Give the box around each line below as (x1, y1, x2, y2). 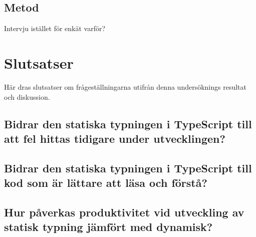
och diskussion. (4, 91, 50, 102)
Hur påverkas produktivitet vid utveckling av (4, 204, 244, 219)
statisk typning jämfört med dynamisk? (4, 219, 213, 234)
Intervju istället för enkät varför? (4, 23, 106, 34)
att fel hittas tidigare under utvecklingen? (4, 130, 225, 146)
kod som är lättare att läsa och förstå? (4, 175, 207, 190)
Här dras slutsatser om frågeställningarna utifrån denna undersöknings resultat (4, 81, 246, 92)
